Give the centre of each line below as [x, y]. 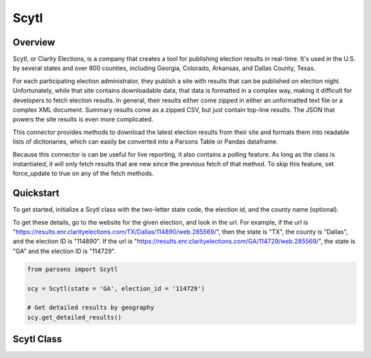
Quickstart [36, 193]
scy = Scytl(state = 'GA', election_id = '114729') [116, 288]
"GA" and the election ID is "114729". [64, 251]
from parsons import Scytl [72, 269]
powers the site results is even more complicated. [83, 120]
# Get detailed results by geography [91, 308]
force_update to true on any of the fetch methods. [83, 174]
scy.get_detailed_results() [74, 317]
